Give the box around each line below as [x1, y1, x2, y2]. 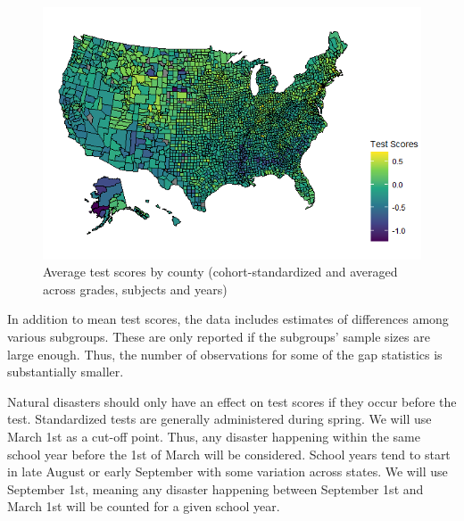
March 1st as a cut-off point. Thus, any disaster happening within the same [7, 427, 420, 445]
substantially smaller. [7, 362, 124, 381]
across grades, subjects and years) [43, 279, 228, 298]
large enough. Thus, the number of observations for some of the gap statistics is [7, 344, 443, 363]
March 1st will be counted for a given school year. [7, 497, 280, 516]
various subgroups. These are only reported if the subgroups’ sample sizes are [7, 327, 430, 346]
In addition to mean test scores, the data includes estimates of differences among [7, 310, 449, 328]
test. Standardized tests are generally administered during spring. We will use [7, 409, 432, 428]
